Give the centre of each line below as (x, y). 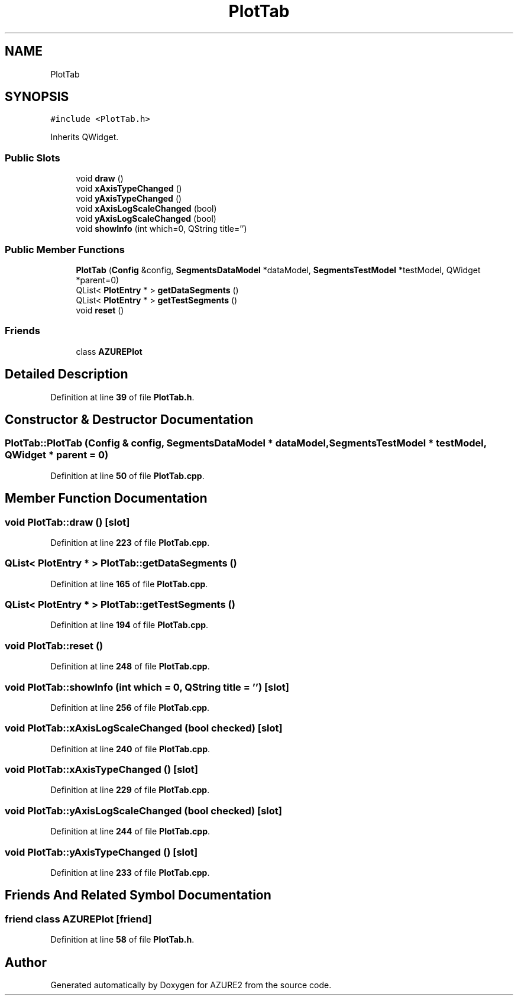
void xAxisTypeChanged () (129, 189)
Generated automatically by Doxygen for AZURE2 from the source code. (191, 985)
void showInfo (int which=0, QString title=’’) (161, 229)
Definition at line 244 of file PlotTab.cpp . (130, 831)
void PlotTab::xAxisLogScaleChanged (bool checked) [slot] (144, 728)
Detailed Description (67, 374)
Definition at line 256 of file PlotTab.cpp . (130, 707)
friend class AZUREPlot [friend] (78, 919)
